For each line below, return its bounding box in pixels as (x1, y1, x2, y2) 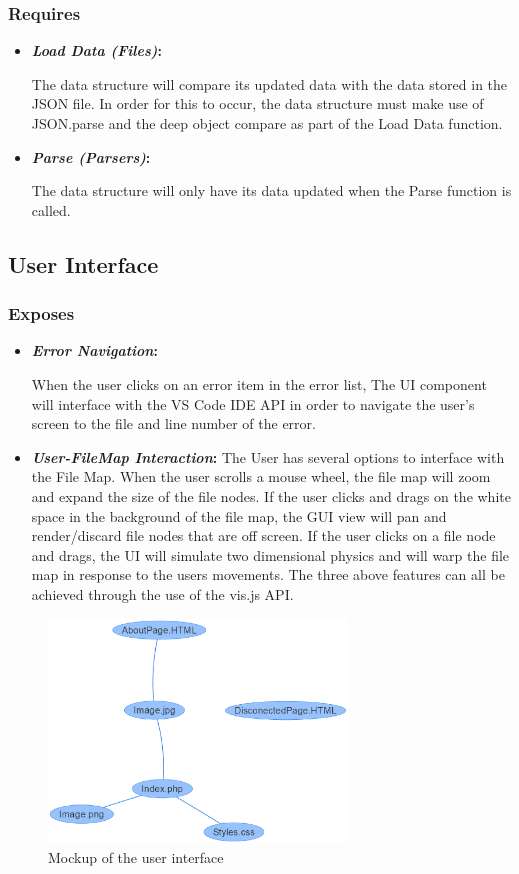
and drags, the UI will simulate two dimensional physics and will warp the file (31, 544, 510, 565)
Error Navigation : (31, 340, 158, 361)
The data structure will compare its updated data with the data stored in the (31, 73, 508, 94)
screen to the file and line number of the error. (31, 413, 316, 434)
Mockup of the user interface (48, 847, 224, 868)
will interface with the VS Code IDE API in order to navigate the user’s (31, 393, 475, 414)
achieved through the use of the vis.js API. (31, 583, 294, 604)
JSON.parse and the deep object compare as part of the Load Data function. (31, 113, 503, 133)
